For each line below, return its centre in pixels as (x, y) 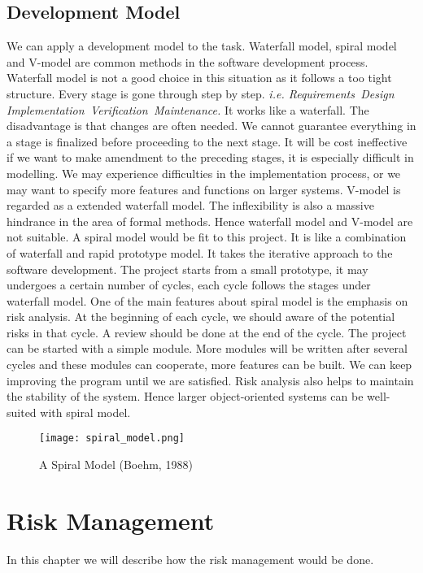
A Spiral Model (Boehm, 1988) (116, 464)
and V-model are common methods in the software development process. (188, 61)
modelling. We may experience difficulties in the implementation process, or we (204, 173)
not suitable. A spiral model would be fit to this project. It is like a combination (207, 237)
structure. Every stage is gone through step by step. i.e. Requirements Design (201, 93)
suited (22, 412)
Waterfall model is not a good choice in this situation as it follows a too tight (199, 78)
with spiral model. (85, 412)
